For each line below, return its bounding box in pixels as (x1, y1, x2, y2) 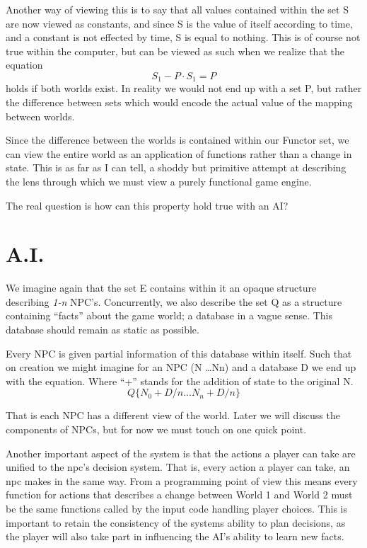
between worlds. (6, 108, 75, 123)
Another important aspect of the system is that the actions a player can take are (6, 445, 356, 460)
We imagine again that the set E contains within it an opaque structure (6, 280, 317, 295)
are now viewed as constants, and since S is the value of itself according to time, (6, 16, 353, 30)
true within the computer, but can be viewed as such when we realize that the (6, 43, 344, 58)
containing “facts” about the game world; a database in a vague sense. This (6, 308, 332, 323)
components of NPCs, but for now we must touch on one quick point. (6, 422, 307, 437)
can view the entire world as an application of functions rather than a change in (6, 146, 352, 161)
